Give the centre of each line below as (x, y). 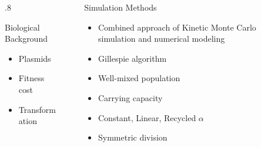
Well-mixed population (139, 78)
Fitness (31, 78)
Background (26, 39)
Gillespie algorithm (133, 58)
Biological (22, 27)
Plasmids (35, 58)
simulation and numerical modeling (162, 39)
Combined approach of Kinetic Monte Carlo (177, 27)
